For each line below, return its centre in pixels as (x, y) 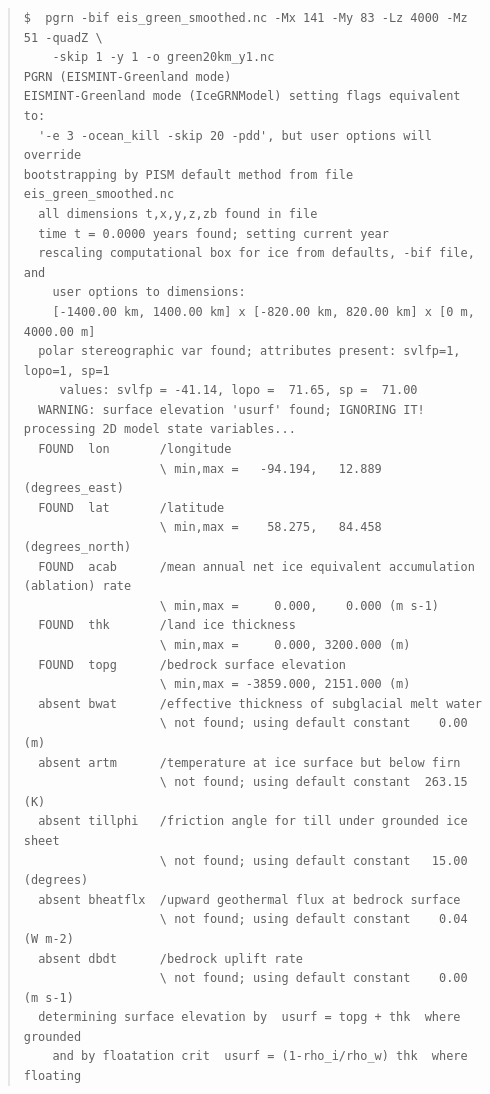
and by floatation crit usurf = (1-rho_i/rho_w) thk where (260, 1056)
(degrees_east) (74, 488)
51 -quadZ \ (63, 37)
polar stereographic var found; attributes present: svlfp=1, (249, 351)
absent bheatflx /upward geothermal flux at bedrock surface (249, 899)
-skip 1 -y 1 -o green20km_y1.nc (163, 57)
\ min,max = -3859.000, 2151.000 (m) (285, 684)
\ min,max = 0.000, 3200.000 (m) (285, 645)
